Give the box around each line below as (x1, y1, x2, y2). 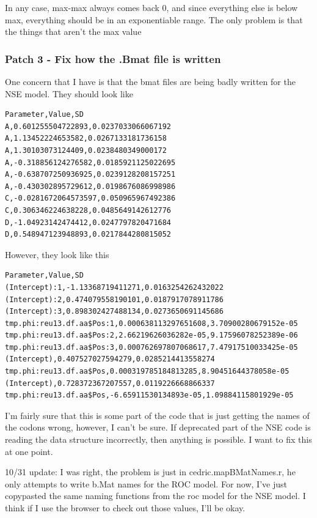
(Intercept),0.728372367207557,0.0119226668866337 (5, 379, 215, 388)
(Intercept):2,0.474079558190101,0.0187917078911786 (5, 295, 224, 304)
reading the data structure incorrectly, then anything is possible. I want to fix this (5, 433, 312, 446)
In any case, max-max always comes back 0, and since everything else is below (5, 1, 298, 13)
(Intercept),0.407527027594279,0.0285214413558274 (5, 355, 215, 364)
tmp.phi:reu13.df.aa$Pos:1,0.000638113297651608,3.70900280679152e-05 (5, 319, 298, 328)
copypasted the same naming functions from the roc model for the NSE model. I (5, 489, 306, 502)
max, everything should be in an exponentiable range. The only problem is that (5, 13, 303, 26)
